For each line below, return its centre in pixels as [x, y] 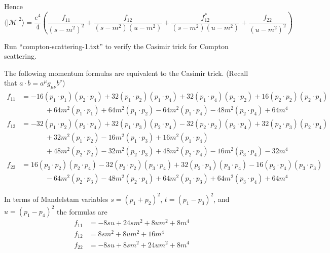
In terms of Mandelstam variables [56, 199]
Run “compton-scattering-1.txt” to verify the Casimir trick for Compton [116, 46]
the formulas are [82, 211]
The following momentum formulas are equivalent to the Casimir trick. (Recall [126, 73]
